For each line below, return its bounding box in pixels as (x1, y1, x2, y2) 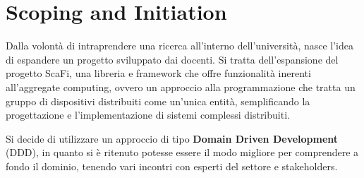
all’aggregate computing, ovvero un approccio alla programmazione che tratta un (6, 79, 356, 94)
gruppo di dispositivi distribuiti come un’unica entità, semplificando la (6, 93, 310, 108)
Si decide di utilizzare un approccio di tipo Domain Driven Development (6, 131, 339, 146)
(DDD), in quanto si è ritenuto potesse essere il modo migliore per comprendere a (6, 145, 359, 160)
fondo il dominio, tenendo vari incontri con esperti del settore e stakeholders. (6, 158, 338, 173)
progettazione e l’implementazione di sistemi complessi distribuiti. (6, 107, 290, 122)
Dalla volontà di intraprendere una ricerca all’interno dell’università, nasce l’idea (6, 38, 354, 53)
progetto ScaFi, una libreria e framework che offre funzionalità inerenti (6, 66, 311, 81)
